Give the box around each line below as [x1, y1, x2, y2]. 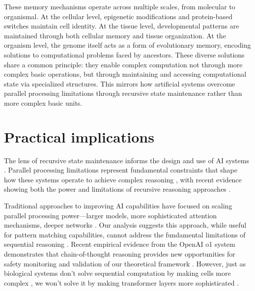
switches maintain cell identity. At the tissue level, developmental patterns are [4, 21, 239, 31]
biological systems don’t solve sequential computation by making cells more [4, 268, 231, 278]
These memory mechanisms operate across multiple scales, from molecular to [4, 1, 235, 11]
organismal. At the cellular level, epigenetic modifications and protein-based [4, 11, 233, 21]
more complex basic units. [4, 97, 83, 108]
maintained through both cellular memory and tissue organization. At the [4, 30, 226, 40]
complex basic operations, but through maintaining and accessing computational [4, 69, 247, 79]
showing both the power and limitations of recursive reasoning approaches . [4, 184, 231, 194]
